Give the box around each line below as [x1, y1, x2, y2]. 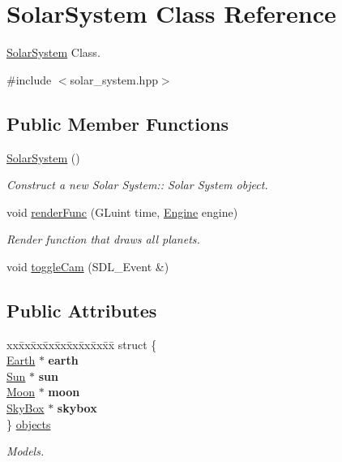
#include [6, 71, 52, 88]
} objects [6, 415, 51, 432]
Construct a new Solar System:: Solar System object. [6, 176, 268, 193]
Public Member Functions [6, 110, 229, 136]
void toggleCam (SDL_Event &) [6, 257, 169, 274]
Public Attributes [6, 297, 157, 322]
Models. [6, 443, 45, 460]
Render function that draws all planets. [6, 231, 200, 248]
